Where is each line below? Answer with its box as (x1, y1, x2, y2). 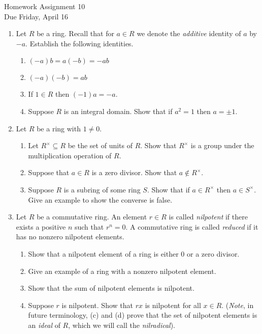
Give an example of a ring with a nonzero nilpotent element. (28, 265, 216, 276)
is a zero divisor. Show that (91, 167, 177, 178)
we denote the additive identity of (137, 28, 241, 39)
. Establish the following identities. (25, 38, 134, 48)
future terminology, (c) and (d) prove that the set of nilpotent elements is (28, 310, 257, 320)
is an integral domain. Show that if (63, 105, 173, 116)
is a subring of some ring (63, 184, 141, 194)
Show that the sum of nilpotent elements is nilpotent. (28, 283, 194, 293)
